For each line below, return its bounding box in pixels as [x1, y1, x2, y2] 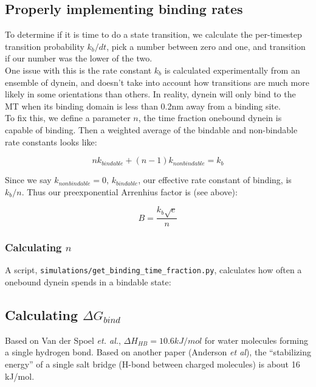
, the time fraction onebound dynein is [138, 111, 282, 124]
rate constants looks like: [5, 135, 97, 148]
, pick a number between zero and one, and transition [106, 40, 306, 52]
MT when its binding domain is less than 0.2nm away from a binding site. [5, 99, 281, 112]
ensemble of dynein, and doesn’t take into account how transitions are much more [5, 75, 309, 88]
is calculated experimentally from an [164, 63, 300, 76]
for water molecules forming [204, 333, 308, 346]
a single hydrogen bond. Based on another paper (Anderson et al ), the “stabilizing [5, 346, 311, 358]
